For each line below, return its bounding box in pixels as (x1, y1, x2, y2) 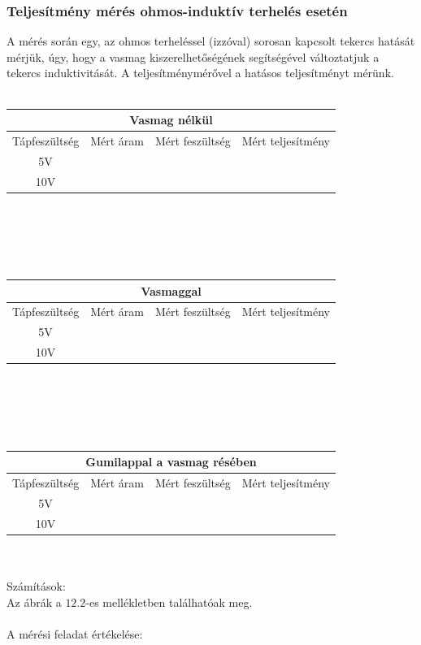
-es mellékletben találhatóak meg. (85, 593, 253, 610)
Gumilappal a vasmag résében (85, 453, 257, 470)
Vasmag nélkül (129, 111, 213, 128)
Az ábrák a (7, 593, 62, 610)
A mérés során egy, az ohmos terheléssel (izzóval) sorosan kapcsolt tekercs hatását (7, 32, 415, 50)
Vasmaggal (141, 282, 202, 299)
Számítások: (7, 577, 66, 594)
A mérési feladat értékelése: (7, 625, 143, 642)
